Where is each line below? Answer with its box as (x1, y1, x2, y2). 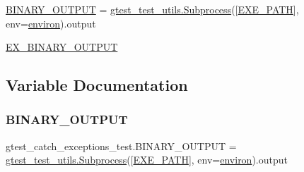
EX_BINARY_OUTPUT (6, 39, 118, 54)
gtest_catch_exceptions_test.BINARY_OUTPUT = (6, 138, 237, 153)
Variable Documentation (6, 74, 188, 96)
